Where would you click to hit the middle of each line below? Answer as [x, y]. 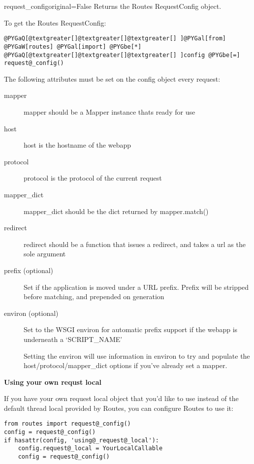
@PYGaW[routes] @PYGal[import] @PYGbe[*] [73, 46]
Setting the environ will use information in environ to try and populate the [137, 356]
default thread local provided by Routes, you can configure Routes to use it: [119, 408]
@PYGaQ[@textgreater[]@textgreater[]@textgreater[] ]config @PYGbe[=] [122, 55]
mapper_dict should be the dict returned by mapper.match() [116, 211]
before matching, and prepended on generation [94, 296]
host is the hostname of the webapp [77, 145]
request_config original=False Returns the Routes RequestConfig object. [113, 6]
